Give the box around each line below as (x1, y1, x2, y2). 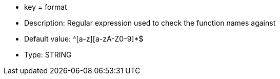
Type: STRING (24, 50, 72, 59)
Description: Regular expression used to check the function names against (24, 18, 276, 27)
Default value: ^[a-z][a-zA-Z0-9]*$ (24, 34, 144, 43)
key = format (24, 3, 67, 11)
